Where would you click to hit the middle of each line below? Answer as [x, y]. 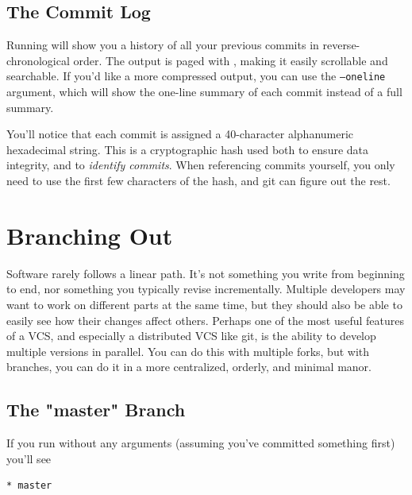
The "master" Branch [96, 410]
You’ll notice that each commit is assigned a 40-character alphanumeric [180, 134]
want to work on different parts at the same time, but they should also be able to [204, 304]
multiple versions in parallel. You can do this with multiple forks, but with [188, 351]
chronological [38, 60]
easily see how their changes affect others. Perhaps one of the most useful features [206, 320]
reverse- [341, 45]
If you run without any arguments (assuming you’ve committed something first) [201, 443]
